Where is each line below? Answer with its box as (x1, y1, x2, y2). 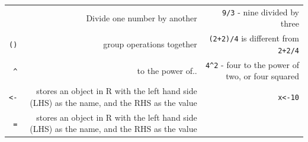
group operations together (103, 38, 197, 50)
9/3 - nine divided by (222, 5, 299, 18)
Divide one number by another (86, 11, 197, 24)
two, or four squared (226, 70, 299, 82)
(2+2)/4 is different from (208, 32, 299, 44)
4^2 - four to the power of (205, 58, 299, 70)
